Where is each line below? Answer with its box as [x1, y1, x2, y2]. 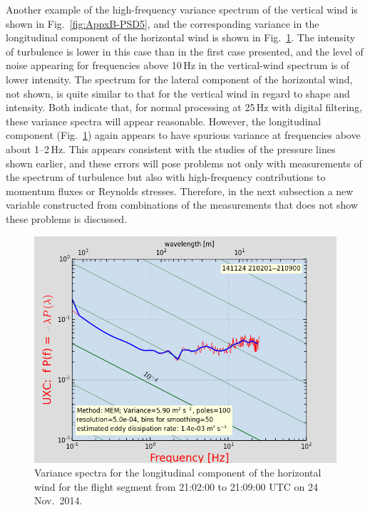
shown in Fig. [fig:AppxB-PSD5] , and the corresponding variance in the [6, 16, 319, 31]
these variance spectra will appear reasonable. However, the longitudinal [6, 113, 322, 128]
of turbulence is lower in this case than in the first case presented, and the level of [6, 43, 364, 58]
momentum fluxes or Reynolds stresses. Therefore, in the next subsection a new [6, 183, 354, 198]
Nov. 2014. [34, 493, 83, 508]
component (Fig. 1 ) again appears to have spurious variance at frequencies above [6, 127, 361, 142]
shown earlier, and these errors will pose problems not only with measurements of [6, 155, 362, 170]
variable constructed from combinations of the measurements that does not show [6, 197, 359, 212]
